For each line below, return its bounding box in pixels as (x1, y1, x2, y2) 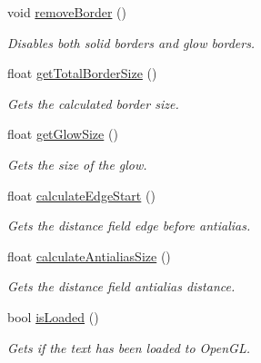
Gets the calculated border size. (7, 93, 179, 113)
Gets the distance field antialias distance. (7, 277, 236, 296)
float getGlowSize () (7, 124, 118, 143)
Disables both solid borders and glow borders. (7, 33, 256, 52)
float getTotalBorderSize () (7, 64, 157, 83)
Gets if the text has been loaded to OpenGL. (7, 338, 251, 357)
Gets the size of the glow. (7, 154, 147, 173)
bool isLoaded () (7, 307, 99, 326)
